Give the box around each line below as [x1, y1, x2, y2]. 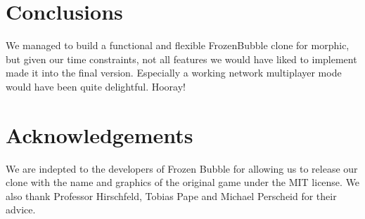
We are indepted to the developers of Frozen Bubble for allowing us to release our [6, 161, 358, 175]
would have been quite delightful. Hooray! [6, 79, 186, 93]
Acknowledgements [6, 120, 193, 149]
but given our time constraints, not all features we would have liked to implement [6, 51, 357, 66]
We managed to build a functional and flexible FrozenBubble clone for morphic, [6, 38, 350, 53]
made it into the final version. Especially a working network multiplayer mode [6, 65, 342, 80]
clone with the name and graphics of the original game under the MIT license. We [6, 175, 360, 190]
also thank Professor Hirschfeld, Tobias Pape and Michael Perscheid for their [6, 188, 337, 203]
